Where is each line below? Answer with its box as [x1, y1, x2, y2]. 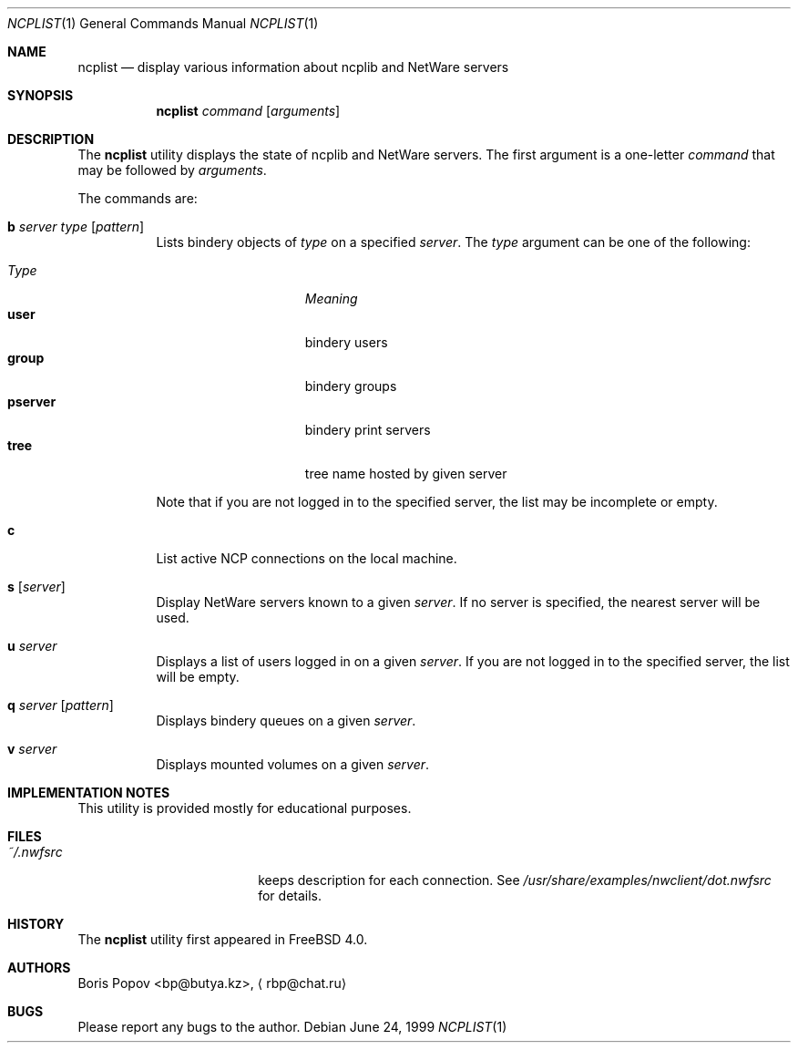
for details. [258, 888, 322, 903]
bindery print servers [304, 422, 431, 437]
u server [7, 638, 57, 654]
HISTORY [7, 916, 65, 932]
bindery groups [304, 378, 397, 394]
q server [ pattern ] [7, 697, 114, 713]
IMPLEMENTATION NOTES [7, 785, 170, 800]
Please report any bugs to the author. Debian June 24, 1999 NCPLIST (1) [77, 1019, 507, 1035]
